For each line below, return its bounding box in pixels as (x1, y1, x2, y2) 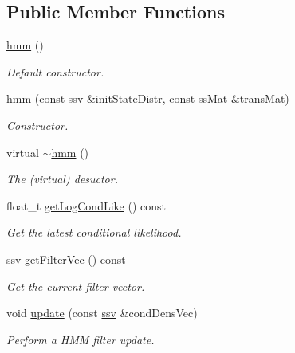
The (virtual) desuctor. (6, 171, 118, 187)
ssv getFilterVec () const (6, 250, 126, 267)
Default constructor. (6, 63, 104, 80)
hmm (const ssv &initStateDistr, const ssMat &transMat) (6, 90, 289, 107)
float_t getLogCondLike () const (6, 197, 166, 214)
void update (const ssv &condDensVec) (6, 304, 198, 321)
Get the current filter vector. (6, 277, 145, 294)
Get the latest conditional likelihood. (6, 224, 182, 241)
